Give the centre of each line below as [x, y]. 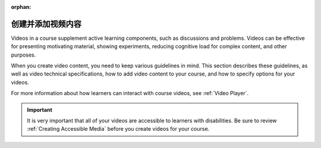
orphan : [21, 7]
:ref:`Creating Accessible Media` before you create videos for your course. [118, 129]
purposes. [23, 55]
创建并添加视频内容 [46, 24]
